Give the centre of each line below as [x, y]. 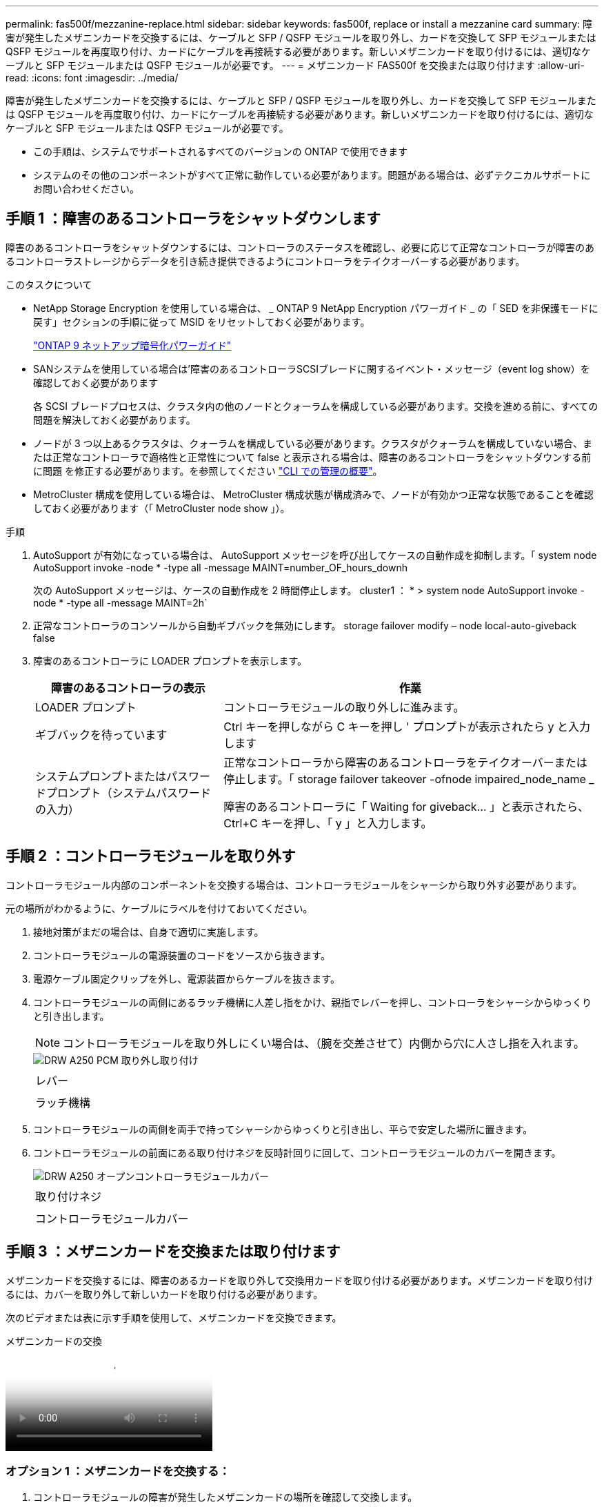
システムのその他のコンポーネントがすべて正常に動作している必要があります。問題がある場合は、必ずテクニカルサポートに [312, 175]
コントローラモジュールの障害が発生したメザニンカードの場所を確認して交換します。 [225, 1497]
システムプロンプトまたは [101, 776]
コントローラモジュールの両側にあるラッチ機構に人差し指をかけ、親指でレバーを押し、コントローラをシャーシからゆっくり [313, 1002]
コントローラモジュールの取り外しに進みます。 [344, 707]
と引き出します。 [71, 1016]
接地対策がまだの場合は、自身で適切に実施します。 [149, 932]
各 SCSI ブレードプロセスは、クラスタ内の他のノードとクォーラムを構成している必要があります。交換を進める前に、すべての [316, 406]
